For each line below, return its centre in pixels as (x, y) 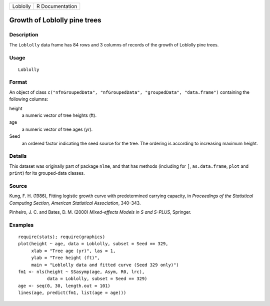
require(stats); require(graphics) (62, 237)
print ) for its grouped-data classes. (47, 173)
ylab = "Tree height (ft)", (65, 258)
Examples (21, 225)
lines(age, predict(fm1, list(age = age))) (72, 293)
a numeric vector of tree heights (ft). (59, 115)
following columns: (29, 99)
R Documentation (57, 6)
